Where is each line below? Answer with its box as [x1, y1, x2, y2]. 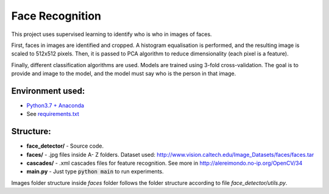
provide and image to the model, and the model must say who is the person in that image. [11, 70, 236, 77]
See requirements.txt [26, 110, 79, 118]
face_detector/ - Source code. [26, 142, 104, 149]
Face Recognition [11, 9, 102, 23]
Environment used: [11, 85, 85, 96]
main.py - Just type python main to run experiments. [26, 168, 164, 175]
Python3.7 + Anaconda [26, 102, 85, 109]
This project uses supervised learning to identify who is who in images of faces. [11, 31, 213, 38]
